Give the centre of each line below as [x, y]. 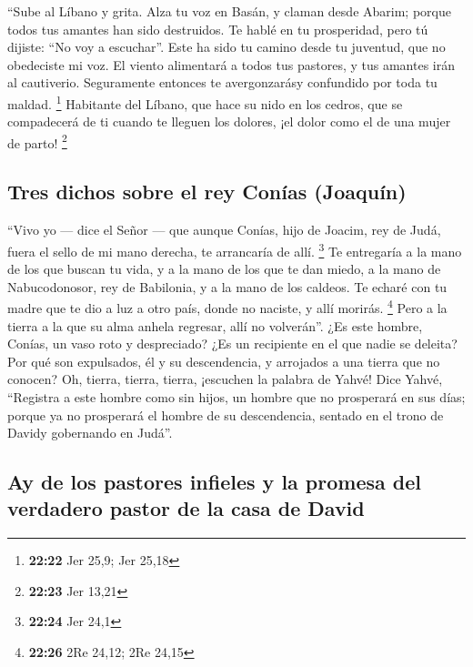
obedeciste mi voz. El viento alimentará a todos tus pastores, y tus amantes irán [231, 64]
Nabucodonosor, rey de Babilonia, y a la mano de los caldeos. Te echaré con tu [227, 286]
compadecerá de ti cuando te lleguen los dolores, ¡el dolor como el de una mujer [229, 121]
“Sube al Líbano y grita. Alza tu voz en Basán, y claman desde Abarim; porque [229, 11]
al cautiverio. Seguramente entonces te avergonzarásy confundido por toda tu [222, 82]
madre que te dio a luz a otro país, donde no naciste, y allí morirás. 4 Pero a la [227, 306]
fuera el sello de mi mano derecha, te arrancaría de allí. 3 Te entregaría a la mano [235, 249]
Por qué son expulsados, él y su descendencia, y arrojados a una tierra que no [224, 361]
